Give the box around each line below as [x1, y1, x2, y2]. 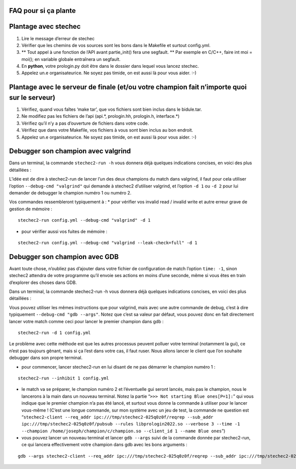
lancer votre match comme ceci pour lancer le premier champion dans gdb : [9, 318, 164, 324]
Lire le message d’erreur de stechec [21, 35, 95, 42]
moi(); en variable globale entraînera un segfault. [21, 56, 121, 62]
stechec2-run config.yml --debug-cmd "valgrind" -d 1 [18, 218, 150, 223]
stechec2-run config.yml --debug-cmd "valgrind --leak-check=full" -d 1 [18, 240, 197, 245]
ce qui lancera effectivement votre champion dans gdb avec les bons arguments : [21, 442, 187, 448]
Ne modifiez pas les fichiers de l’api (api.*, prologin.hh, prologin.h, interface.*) [21, 113, 180, 119]
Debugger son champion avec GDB [9, 252, 119, 261]
